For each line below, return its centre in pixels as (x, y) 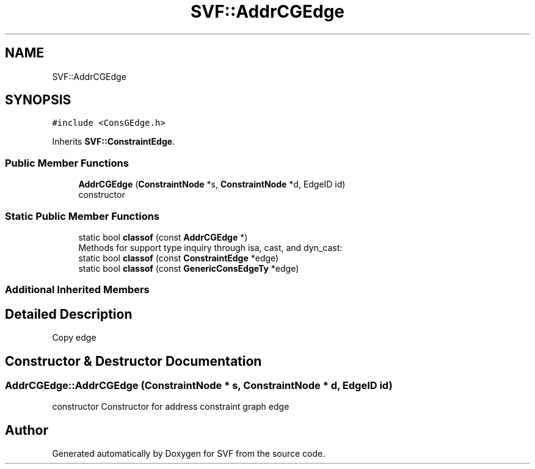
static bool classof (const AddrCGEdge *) (163, 237)
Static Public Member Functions (82, 216)
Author (27, 430)
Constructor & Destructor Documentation (133, 361)
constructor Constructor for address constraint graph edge (171, 407)
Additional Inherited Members (77, 290)
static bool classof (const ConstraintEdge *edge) (179, 258)
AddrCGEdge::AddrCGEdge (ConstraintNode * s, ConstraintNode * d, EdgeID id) (199, 385)
